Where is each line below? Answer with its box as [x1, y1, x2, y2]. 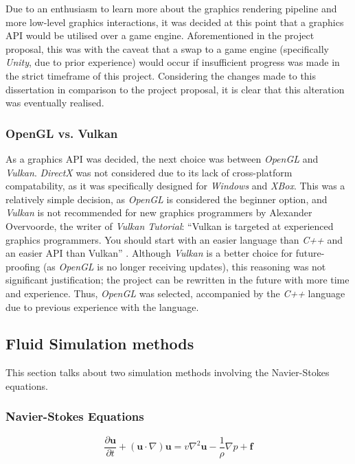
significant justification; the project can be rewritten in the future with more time [5, 272, 350, 287]
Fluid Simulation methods [5, 333, 194, 354]
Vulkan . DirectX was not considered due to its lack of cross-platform [5, 165, 293, 179]
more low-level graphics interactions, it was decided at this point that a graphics [5, 14, 344, 29]
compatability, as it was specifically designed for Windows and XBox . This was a [5, 178, 345, 193]
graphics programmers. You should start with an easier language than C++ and [5, 232, 343, 246]
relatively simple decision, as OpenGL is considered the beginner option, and [5, 192, 328, 206]
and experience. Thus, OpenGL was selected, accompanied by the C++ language [5, 286, 345, 300]
